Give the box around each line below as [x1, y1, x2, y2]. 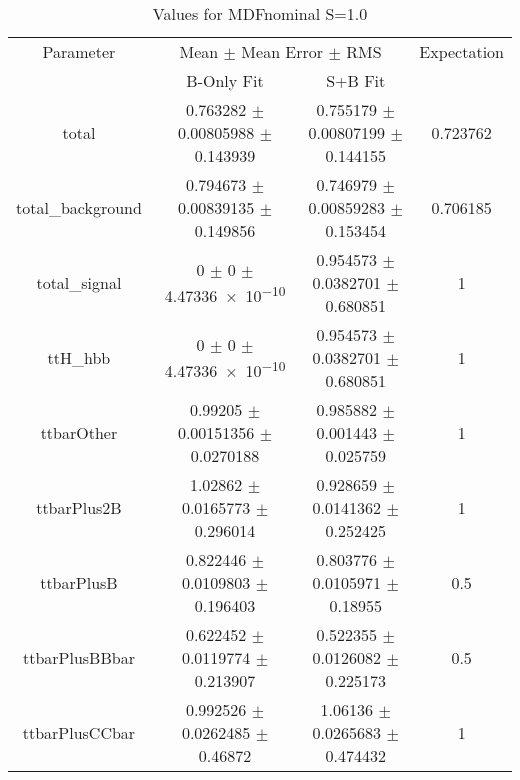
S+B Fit [326, 69, 386, 92]
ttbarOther [40, 421, 118, 444]
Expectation [419, 40, 504, 63]
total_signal [36, 271, 122, 294]
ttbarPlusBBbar [22, 646, 135, 669]
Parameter [42, 40, 116, 63]
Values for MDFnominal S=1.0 [152, 2, 368, 25]
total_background [16, 196, 142, 219]
